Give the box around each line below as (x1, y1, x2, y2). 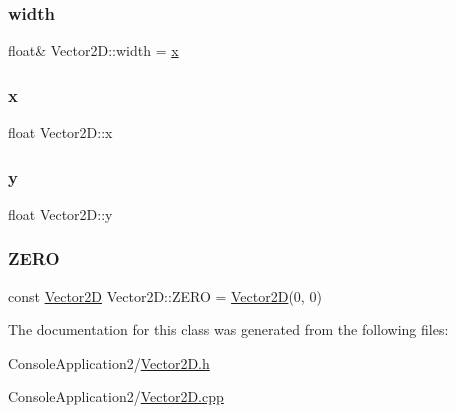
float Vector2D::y (8, 203, 113, 224)
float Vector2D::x (8, 122, 113, 143)
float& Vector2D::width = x (8, 40, 179, 61)
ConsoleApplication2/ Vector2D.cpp (8, 386, 224, 407)
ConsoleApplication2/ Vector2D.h (8, 352, 210, 373)
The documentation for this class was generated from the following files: (8, 319, 449, 340)
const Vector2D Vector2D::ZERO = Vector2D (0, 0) (8, 285, 322, 306)
